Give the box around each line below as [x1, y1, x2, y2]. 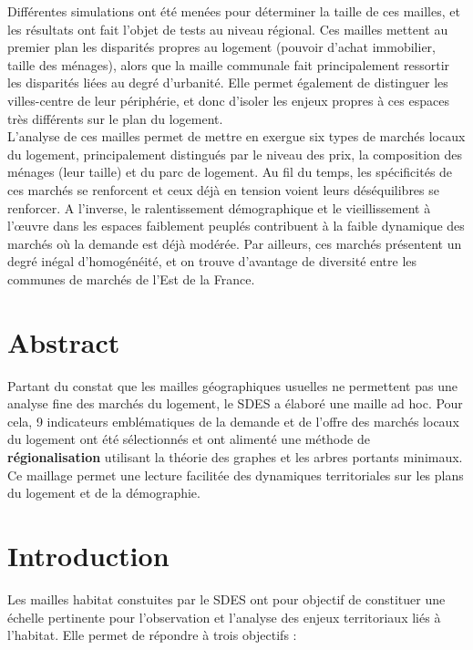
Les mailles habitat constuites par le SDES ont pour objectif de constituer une [7, 589, 446, 608]
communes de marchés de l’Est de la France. [7, 269, 255, 288]
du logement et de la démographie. [7, 483, 201, 502]
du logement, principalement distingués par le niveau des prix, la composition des [7, 144, 463, 163]
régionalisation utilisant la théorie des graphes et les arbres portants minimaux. [7, 448, 463, 466]
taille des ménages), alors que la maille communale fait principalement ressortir [7, 55, 450, 74]
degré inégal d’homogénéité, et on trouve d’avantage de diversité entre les [7, 252, 417, 271]
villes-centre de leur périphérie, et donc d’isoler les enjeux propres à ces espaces [7, 90, 449, 109]
